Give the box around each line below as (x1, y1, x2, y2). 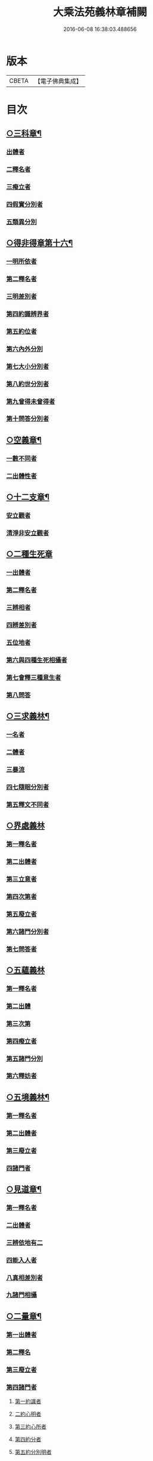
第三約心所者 (14, 1423, 46, 1430)
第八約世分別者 (6, 380, 49, 388)
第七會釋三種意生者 (6, 673, 61, 681)
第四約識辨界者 (6, 309, 49, 318)
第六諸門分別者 (6, 928, 49, 936)
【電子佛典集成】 (34, 77, 82, 85)
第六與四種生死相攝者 (6, 656, 67, 664)
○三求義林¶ (6, 711, 49, 721)
